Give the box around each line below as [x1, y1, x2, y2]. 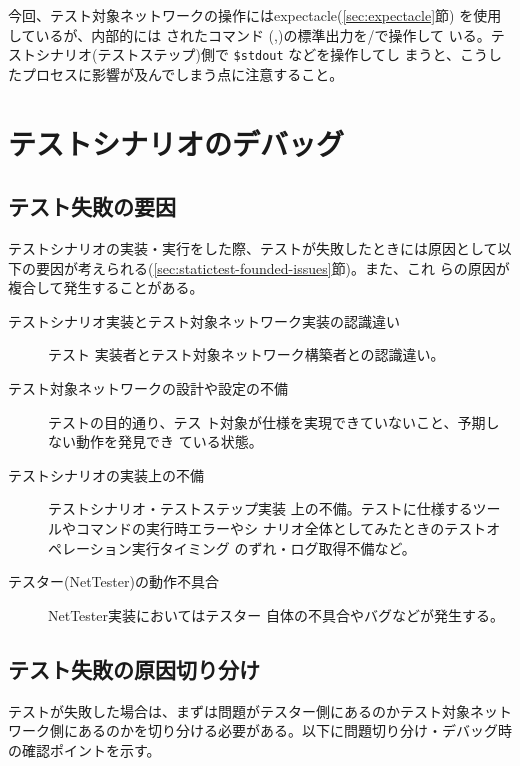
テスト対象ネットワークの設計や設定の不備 [8, 377, 288, 398]
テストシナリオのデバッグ [8, 122, 345, 163]
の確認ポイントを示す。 [8, 739, 161, 760]
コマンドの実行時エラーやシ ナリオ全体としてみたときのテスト [75, 517, 487, 538]
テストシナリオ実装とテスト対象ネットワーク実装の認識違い [8, 310, 400, 331]
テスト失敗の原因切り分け [8, 653, 260, 684]
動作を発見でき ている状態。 [75, 431, 263, 452]
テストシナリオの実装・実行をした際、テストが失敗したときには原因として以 [8, 238, 512, 259]
